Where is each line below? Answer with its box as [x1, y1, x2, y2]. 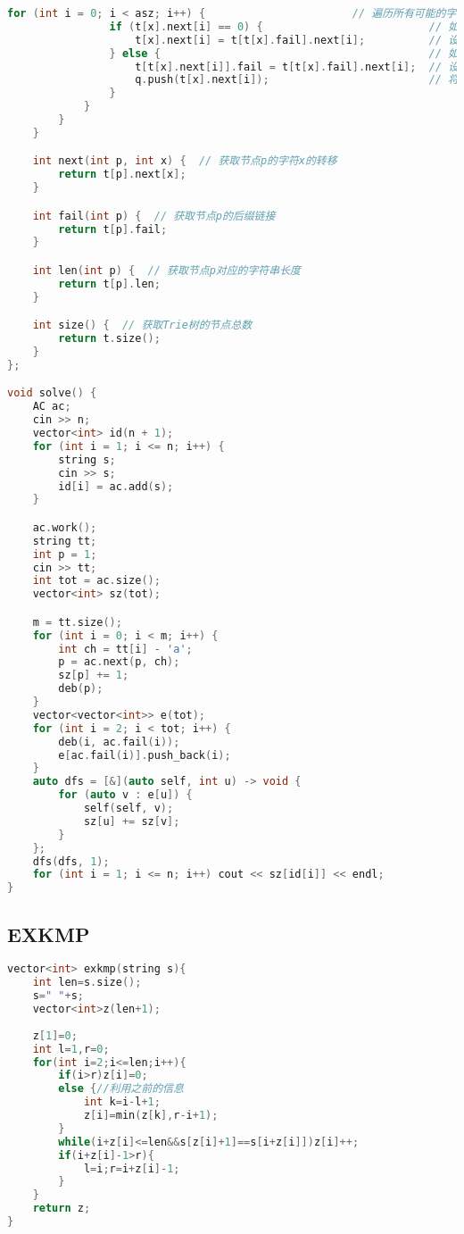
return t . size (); [58, 332, 161, 346]
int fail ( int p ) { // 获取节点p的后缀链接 [32, 209, 276, 222]
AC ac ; [32, 400, 71, 413]
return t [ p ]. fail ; [58, 222, 168, 236]
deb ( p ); [58, 682, 104, 696]
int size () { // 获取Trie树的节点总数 [32, 319, 253, 332]
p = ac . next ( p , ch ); [58, 655, 180, 669]
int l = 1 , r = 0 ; [32, 1042, 110, 1055]
